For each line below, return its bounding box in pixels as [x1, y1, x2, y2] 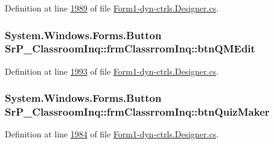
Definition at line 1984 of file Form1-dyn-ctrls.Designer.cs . [5, 128, 219, 140]
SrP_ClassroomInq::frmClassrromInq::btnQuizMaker [5, 104, 270, 119]
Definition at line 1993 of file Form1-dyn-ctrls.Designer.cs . [5, 64, 219, 77]
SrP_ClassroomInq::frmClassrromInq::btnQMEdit [5, 41, 255, 56]
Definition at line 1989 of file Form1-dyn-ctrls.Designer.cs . [5, 2, 219, 14]
